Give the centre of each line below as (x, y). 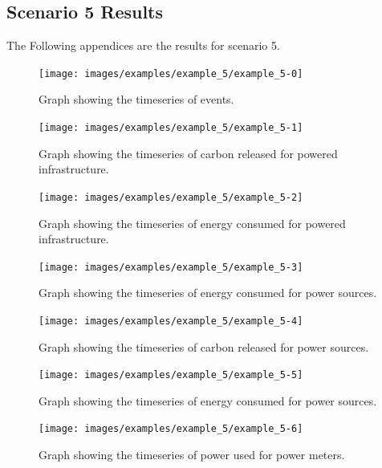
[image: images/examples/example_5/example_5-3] (171, 267)
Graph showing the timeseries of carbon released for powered (188, 153)
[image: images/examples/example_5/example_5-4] (171, 321)
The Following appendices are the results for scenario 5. (143, 45)
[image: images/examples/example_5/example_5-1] (171, 128)
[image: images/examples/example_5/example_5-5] (171, 375)
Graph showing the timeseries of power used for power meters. (192, 455)
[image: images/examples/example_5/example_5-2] (171, 197)
